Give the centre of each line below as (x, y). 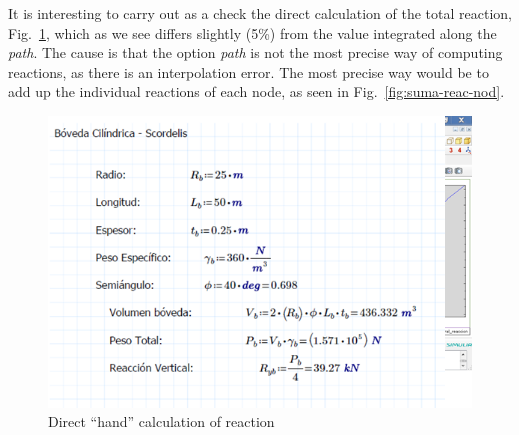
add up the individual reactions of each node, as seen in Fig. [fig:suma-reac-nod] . (256, 91)
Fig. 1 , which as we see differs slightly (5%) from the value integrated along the (252, 32)
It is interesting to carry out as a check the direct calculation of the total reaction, (260, 13)
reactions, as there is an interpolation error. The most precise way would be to (248, 71)
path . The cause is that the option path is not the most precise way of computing (255, 52)
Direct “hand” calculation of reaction (161, 421)
